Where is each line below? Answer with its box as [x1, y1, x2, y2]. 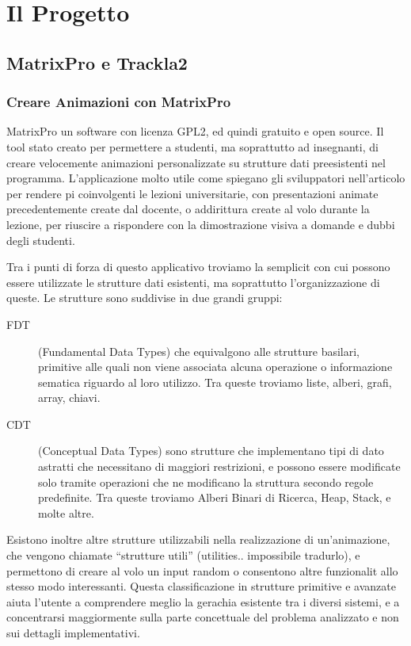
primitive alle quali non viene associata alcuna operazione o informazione [38, 358, 393, 375]
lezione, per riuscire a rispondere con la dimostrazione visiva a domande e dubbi [6, 216, 395, 232]
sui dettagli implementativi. [6, 625, 140, 640]
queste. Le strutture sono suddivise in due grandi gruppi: [6, 289, 283, 306]
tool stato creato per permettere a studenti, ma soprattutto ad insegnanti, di [6, 138, 379, 155]
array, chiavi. [38, 389, 101, 406]
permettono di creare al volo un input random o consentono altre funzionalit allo [6, 562, 398, 579]
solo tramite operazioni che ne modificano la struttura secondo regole [38, 473, 374, 490]
